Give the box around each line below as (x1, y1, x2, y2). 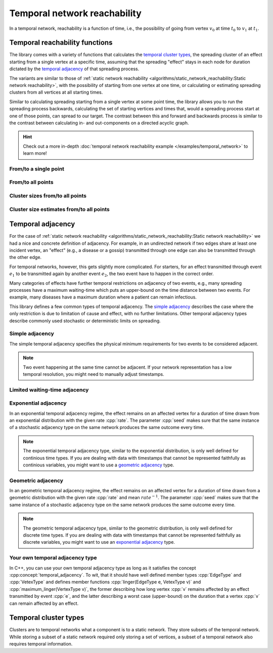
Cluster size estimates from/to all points (9, 205, 110, 212)
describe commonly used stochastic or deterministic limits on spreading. (9, 318, 161, 324)
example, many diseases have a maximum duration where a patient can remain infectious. (9, 294, 197, 300)
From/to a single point (9, 165, 65, 172)
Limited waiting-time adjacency (9, 386, 89, 393)
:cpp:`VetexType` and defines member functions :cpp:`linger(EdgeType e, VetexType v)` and (9, 579, 201, 585)
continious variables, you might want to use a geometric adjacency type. (23, 462, 174, 468)
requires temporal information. (9, 641, 73, 647)
